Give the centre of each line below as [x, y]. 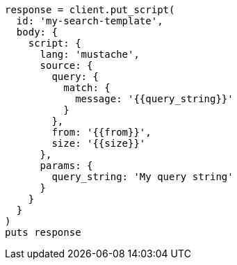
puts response [43, 232]
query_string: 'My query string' [142, 177]
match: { [87, 88]
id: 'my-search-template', [90, 21]
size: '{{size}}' [99, 143]
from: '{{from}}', [101, 132]
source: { [66, 65]
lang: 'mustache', [90, 54]
